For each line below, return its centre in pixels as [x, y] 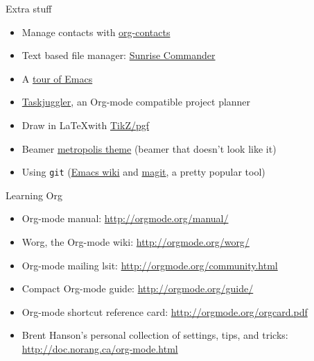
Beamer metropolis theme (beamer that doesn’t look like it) [149, 148]
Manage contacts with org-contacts [96, 32]
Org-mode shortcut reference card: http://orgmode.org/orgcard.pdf [165, 311]
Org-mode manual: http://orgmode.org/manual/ [125, 218]
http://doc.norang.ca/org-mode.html [100, 348]
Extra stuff [29, 8]
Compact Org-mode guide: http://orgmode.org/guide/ [138, 288]
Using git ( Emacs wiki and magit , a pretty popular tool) [143, 172]
